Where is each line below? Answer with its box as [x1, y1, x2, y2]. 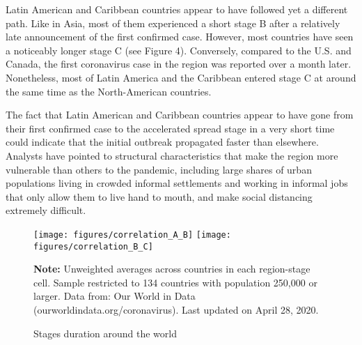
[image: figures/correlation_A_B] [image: [33, 229, 231, 240]
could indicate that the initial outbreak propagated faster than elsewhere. [6, 135, 319, 149]
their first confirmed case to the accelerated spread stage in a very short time [6, 121, 335, 135]
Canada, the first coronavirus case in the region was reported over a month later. [6, 56, 352, 71]
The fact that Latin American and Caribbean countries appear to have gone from [6, 107, 354, 122]
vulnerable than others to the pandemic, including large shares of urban [6, 162, 312, 176]
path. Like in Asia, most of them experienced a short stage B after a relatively [6, 15, 340, 30]
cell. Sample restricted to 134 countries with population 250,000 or [33, 275, 317, 289]
